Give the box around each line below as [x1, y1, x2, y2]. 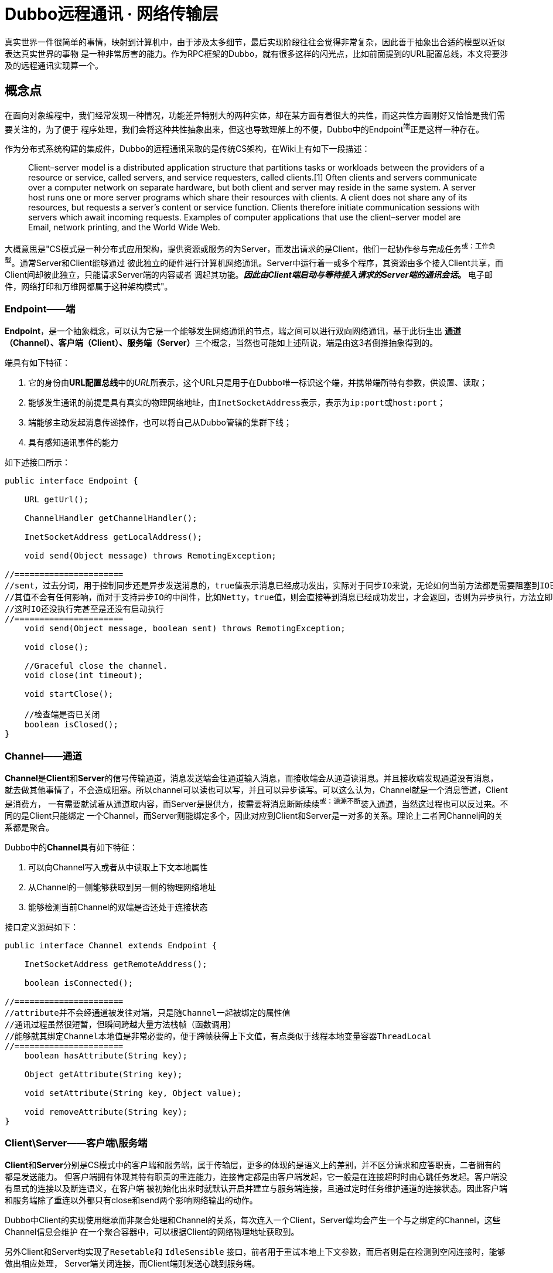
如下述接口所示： [5, 457, 70, 468]
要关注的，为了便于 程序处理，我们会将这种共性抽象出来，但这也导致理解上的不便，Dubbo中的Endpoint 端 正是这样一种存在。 [5, 122, 484, 134]
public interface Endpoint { [5, 476, 138, 486]
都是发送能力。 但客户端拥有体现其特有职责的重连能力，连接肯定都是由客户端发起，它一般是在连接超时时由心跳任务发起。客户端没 [5, 1172, 507, 1182]
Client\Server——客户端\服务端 [5, 1137, 148, 1149]
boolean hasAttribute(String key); [24, 1050, 187, 1060]
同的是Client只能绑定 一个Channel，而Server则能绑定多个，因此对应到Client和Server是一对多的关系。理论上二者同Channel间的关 [5, 810, 503, 821]
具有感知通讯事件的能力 [28, 437, 118, 448]
